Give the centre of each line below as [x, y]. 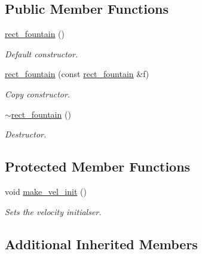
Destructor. [26, 134]
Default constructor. [42, 53]
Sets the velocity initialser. [53, 211]
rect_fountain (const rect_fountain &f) [77, 74]
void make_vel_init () [46, 191]
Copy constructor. [38, 94]
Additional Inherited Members [101, 244]
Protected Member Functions [98, 166]
